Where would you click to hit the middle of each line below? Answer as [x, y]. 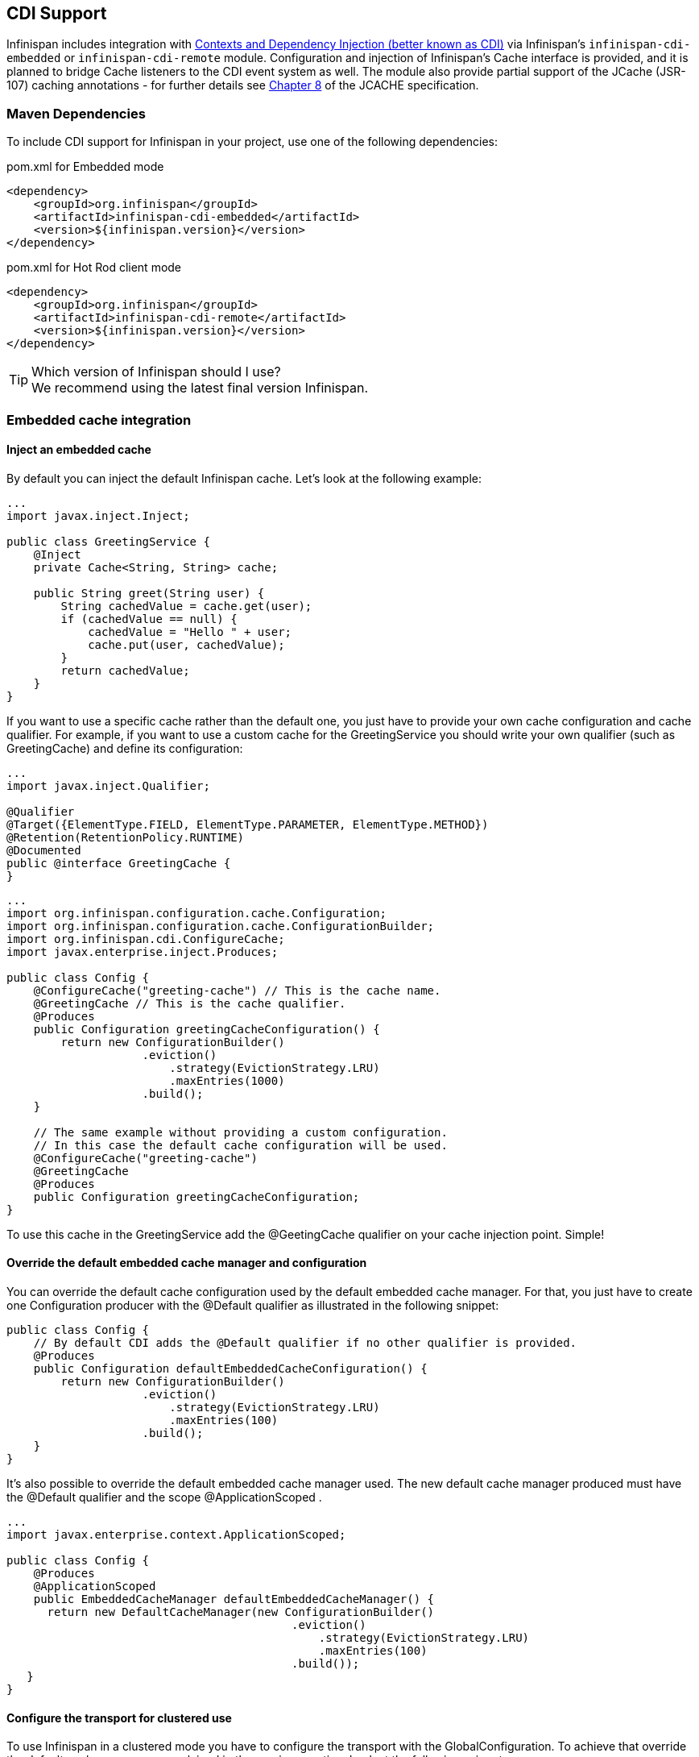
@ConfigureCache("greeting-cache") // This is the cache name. [237, 990]
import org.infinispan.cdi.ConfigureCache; [146, 939]
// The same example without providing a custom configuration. [240, 1132]
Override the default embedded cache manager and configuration [187, 1263]
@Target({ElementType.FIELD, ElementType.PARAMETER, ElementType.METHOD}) [248, 824]
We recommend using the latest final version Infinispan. [200, 388]
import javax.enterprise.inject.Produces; [143, 951]
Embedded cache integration [99, 420]
